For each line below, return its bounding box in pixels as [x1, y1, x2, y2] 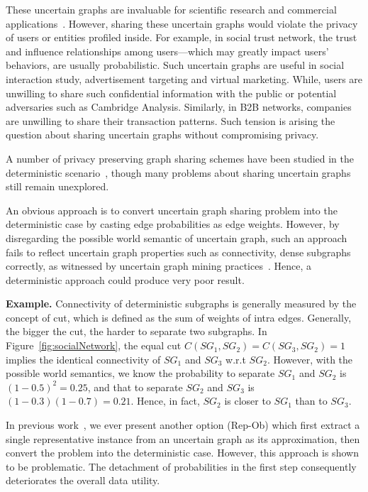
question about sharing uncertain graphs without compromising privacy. [6, 127, 319, 142]
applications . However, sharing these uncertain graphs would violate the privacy [6, 16, 358, 31]
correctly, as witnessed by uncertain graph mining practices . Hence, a [6, 258, 311, 273]
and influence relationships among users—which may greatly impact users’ [6, 43, 329, 58]
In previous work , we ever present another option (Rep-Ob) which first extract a [6, 417, 360, 432]
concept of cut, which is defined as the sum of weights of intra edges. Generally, [6, 310, 352, 324]
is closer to [224, 393, 271, 408]
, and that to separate [87, 379, 183, 394]
